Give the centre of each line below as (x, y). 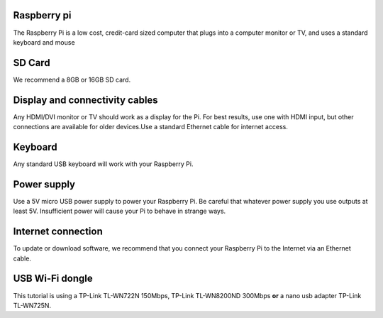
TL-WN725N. (32, 305)
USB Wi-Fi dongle (53, 279)
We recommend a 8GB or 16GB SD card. (72, 79)
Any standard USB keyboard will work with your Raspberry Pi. (103, 164)
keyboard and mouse (44, 42)
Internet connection (58, 232)
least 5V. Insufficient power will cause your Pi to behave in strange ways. (120, 211)
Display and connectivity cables (86, 100)
